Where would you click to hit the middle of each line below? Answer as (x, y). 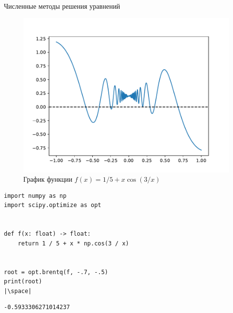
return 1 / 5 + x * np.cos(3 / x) (73, 243)
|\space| (18, 291)
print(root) (23, 282)
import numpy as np (35, 196)
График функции (48, 179)
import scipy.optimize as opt (53, 205)
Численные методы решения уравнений (62, 6)
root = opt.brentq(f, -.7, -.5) (56, 272)
